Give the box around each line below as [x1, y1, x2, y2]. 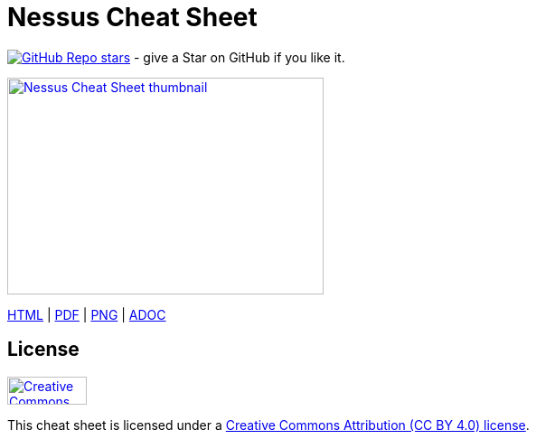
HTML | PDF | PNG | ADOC [7, 306, 166, 322]
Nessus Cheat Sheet [7, 2, 258, 33]
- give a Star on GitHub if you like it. [133, 49, 345, 65]
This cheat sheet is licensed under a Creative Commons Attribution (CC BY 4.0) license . [7, 416, 530, 433]
